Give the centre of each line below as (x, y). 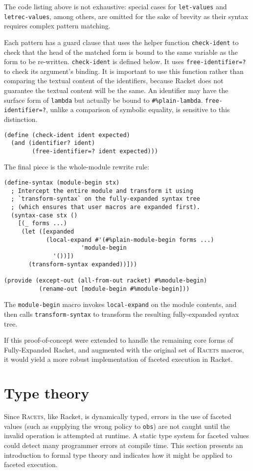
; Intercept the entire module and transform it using (102, 191)
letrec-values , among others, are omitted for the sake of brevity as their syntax (126, 16)
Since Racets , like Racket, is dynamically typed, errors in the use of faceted (118, 416)
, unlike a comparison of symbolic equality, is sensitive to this (138, 109)
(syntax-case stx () (44, 215)
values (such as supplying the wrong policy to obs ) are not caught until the (117, 426)
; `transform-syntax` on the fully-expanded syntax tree (105, 199)
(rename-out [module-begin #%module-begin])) (114, 289)
